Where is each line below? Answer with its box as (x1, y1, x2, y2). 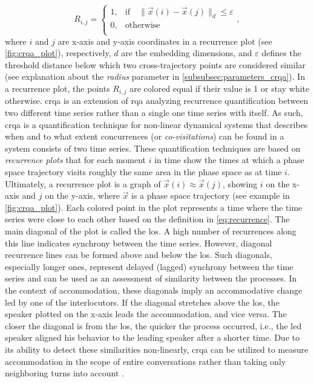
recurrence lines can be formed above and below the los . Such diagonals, (5, 248, 272, 261)
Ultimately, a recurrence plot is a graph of (5, 177, 161, 190)
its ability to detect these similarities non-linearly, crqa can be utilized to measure (5, 343, 309, 355)
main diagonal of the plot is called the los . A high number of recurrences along (5, 224, 296, 237)
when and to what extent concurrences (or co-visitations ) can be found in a (5, 130, 284, 143)
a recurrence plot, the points (5, 82, 110, 94)
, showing (223, 177, 258, 190)
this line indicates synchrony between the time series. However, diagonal (5, 236, 272, 249)
